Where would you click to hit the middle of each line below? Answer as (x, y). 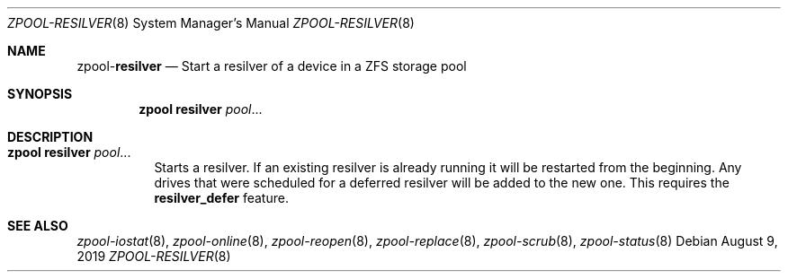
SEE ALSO (38, 226)
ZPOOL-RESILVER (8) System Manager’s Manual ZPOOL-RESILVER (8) (211, 23)
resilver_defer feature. (221, 198)
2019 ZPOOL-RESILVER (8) (154, 256)
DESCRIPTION (50, 137)
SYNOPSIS (40, 94)
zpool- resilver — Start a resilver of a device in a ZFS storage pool (272, 66)
